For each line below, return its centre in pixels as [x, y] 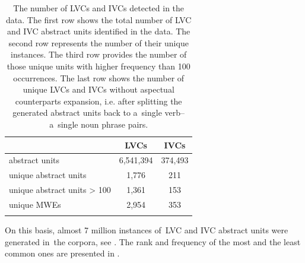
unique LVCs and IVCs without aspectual [99, 89]
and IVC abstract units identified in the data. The [99, 31]
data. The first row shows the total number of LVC [99, 19]
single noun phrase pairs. [103, 124]
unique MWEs [35, 204]
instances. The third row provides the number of [99, 54]
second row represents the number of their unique [99, 42]
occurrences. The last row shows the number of [99, 77]
